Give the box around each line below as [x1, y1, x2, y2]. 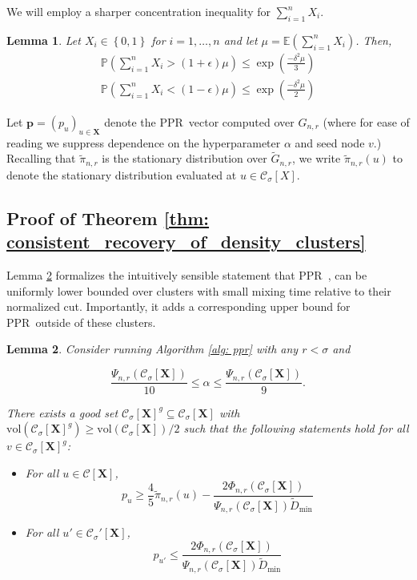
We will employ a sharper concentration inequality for [6, 3, 271, 19]
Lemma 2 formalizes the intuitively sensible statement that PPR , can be [6, 267, 367, 284]
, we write [291, 150, 341, 167]
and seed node [295, 134, 365, 151]
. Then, [355, 31, 392, 48]
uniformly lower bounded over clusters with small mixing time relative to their [6, 282, 391, 299]
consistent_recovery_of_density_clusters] [6, 229, 366, 254]
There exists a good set [6, 404, 118, 421]
